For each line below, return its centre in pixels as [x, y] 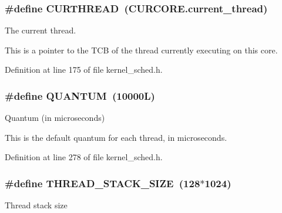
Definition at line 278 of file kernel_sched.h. [84, 157]
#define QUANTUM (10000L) [80, 95]
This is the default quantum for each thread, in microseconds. [116, 137]
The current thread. [41, 30]
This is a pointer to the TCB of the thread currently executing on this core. [141, 50]
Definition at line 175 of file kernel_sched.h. [84, 70]
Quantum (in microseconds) [55, 118]
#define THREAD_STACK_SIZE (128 [103, 183]
